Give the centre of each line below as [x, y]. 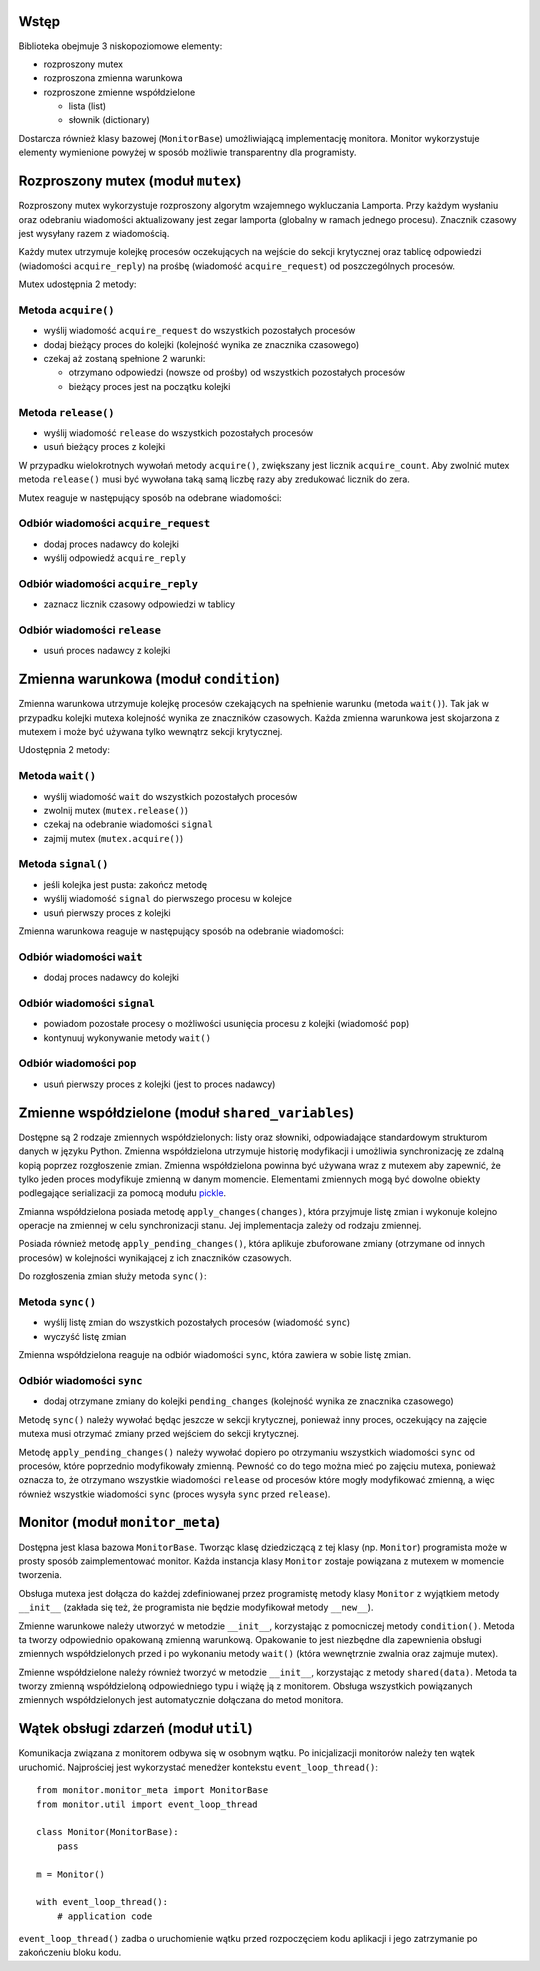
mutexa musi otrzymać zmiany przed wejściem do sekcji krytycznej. [159, 1434]
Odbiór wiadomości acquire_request [114, 523]
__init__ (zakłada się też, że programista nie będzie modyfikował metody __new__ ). [196, 1607]
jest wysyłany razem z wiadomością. [94, 233]
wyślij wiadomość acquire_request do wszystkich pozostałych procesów [199, 331]
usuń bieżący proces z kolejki [104, 447]
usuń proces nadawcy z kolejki [107, 651]
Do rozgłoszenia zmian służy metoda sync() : [112, 1276]
